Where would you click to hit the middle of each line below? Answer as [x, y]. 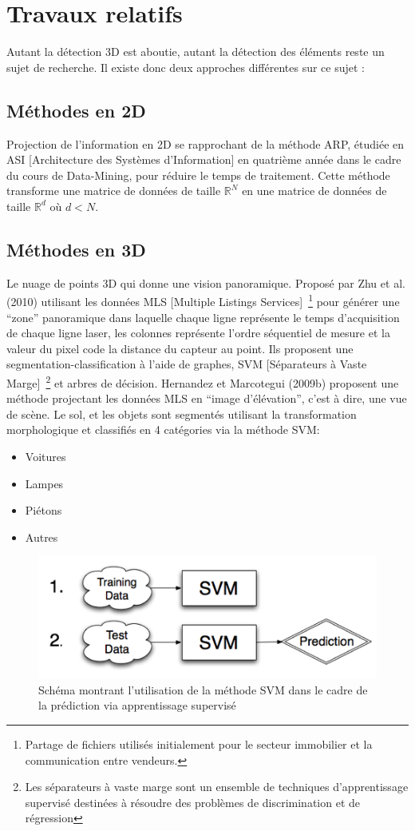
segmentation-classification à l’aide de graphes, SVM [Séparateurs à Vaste [187, 364]
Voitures [45, 456]
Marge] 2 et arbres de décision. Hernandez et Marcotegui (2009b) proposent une [203, 381]
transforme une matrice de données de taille [114, 191]
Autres [41, 537]
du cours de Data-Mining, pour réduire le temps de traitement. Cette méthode [198, 175]
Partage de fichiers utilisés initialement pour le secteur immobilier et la [199, 744]
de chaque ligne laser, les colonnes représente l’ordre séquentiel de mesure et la [198, 333]
